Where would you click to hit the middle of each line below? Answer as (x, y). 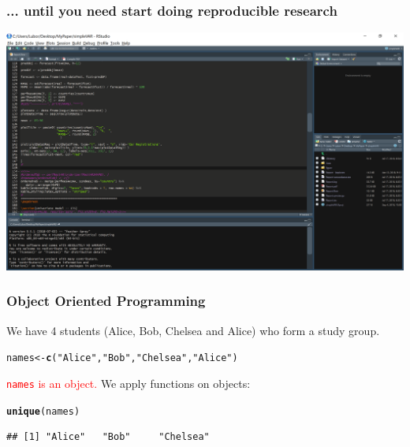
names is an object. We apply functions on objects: (129, 383)
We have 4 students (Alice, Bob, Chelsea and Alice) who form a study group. (193, 330)
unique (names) (43, 411)
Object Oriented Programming (106, 301)
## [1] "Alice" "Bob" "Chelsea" (108, 437)
